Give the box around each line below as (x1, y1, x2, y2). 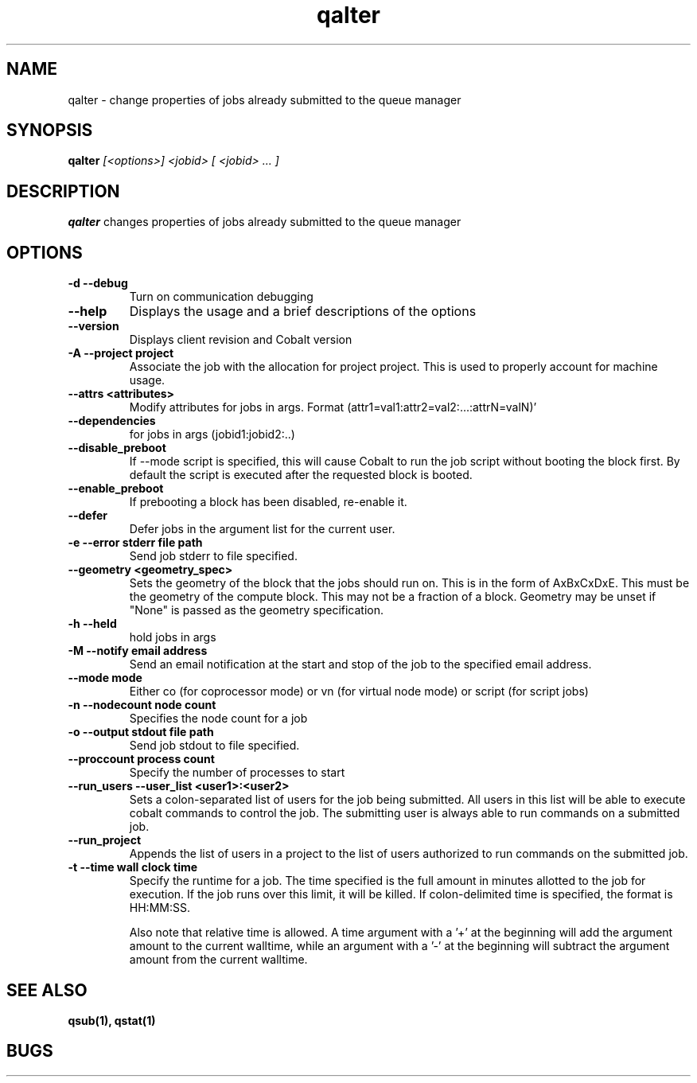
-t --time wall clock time (68, 860, 198, 875)
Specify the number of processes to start (129, 766, 345, 780)
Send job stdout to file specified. (129, 738, 300, 753)
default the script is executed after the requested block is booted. (129, 468, 473, 482)
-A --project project (68, 346, 174, 360)
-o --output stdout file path (68, 725, 214, 739)
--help (68, 303, 107, 320)
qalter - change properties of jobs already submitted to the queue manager (68, 92, 461, 107)
